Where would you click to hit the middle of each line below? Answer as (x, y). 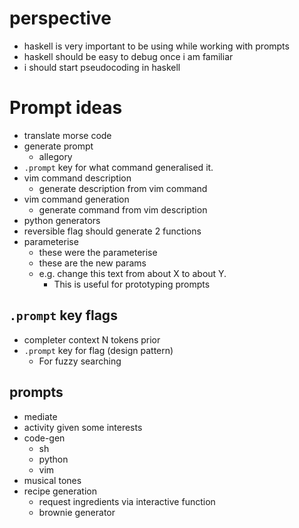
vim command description (77, 178)
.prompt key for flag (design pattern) (98, 350)
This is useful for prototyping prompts (132, 284)
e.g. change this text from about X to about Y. (132, 273)
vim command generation (76, 199)
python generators (62, 220)
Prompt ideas (66, 108)
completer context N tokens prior (92, 339)
